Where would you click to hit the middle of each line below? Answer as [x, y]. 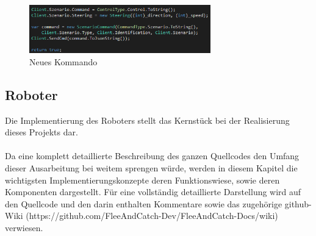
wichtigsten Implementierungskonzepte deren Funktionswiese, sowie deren [142, 180]
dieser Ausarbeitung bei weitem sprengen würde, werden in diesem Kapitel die [151, 167]
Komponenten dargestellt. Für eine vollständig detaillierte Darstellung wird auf [153, 192]
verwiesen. [24, 227]
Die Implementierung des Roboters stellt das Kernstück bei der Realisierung [147, 120]
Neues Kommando [63, 61]
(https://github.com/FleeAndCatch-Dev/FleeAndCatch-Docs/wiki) [152, 216]
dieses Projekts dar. [41, 132]
